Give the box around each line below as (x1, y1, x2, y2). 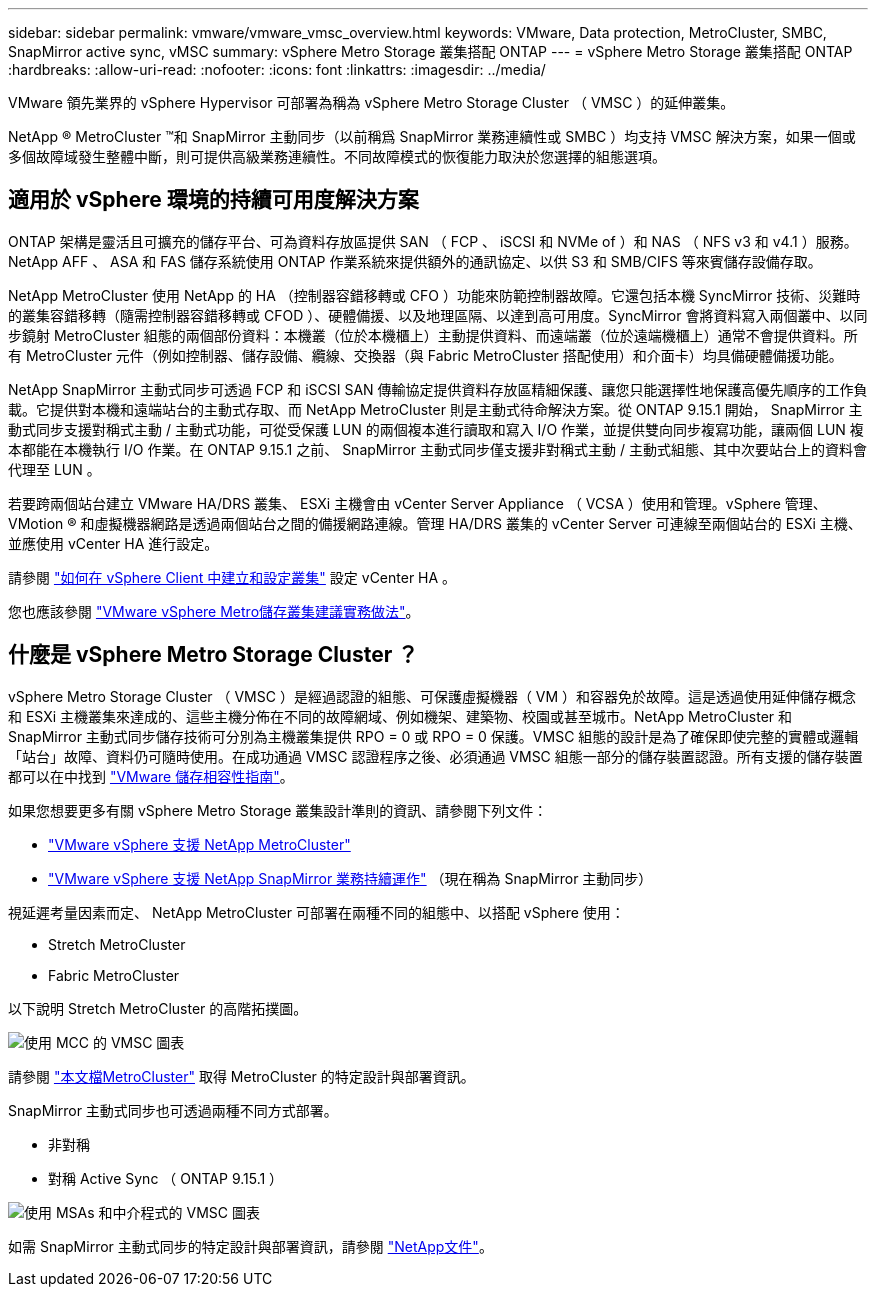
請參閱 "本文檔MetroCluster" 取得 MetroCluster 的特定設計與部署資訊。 (8, 1067, 475, 1085)
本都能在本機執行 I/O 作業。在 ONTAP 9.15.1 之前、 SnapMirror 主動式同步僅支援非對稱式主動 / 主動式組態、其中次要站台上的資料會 (8, 440, 867, 458)
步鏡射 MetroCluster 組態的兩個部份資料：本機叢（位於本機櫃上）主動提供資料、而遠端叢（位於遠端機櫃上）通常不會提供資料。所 (8, 326, 858, 344)
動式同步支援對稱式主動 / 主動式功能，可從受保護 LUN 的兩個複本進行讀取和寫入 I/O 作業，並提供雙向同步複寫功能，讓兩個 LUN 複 (8, 420, 864, 438)
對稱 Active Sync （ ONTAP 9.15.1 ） (48, 1169, 284, 1187)
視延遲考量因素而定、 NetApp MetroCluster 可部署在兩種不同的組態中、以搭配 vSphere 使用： (8, 903, 625, 921)
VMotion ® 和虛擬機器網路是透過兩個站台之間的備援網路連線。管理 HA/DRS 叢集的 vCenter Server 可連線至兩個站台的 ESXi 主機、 (8, 514, 862, 532)
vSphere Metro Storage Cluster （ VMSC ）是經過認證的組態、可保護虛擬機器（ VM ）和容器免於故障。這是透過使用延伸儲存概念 (8, 687, 857, 705)
